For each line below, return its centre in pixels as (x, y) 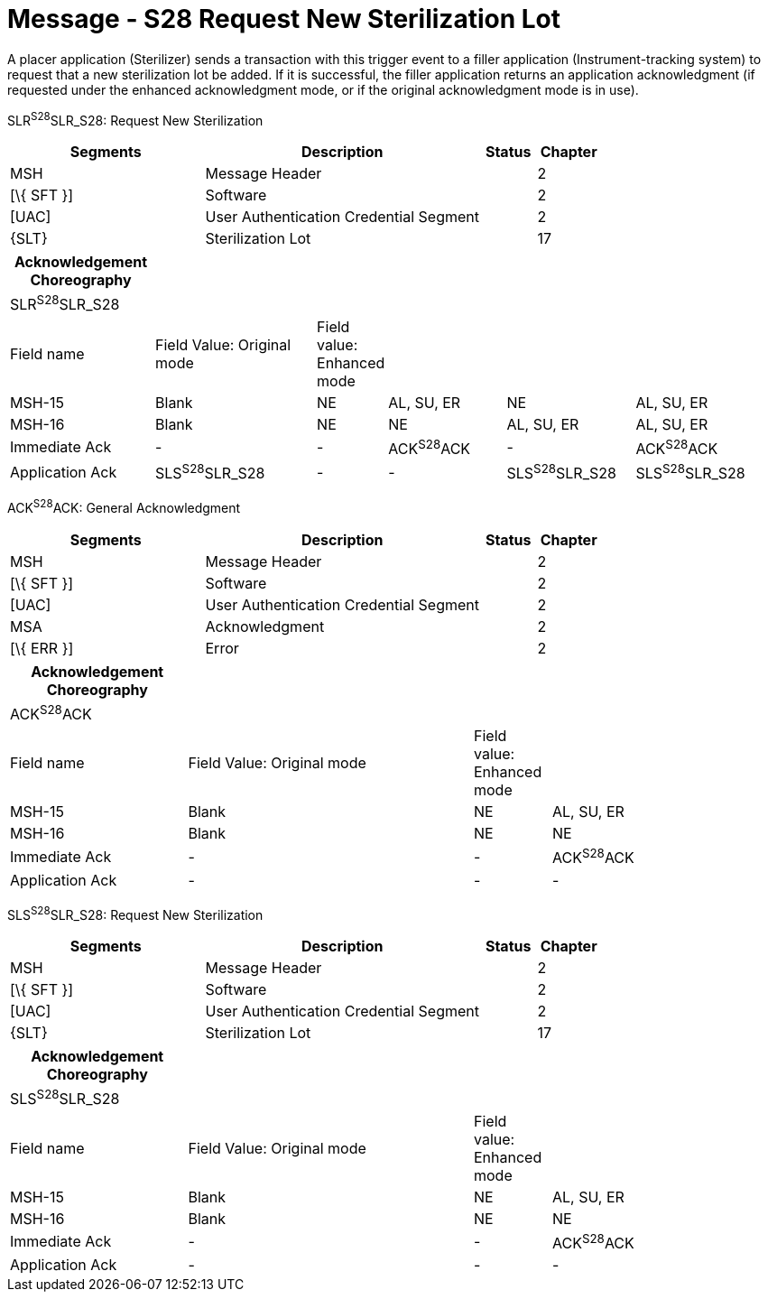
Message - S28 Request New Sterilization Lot (284, 19)
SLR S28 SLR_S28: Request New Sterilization (135, 119)
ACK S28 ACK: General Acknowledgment (124, 507)
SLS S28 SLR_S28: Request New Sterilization (135, 913)
